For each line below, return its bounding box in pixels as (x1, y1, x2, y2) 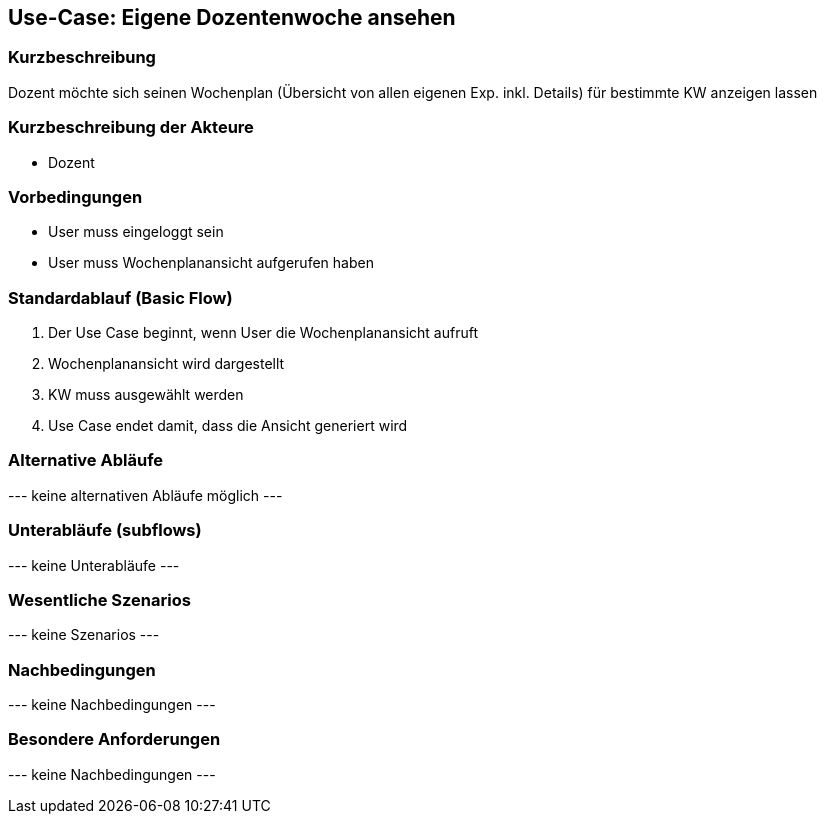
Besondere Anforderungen (8, 729, 221, 750)
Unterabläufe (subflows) (8, 520, 202, 541)
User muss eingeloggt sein (48, 223, 224, 241)
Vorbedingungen (8, 186, 143, 207)
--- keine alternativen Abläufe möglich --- (8, 486, 283, 504)
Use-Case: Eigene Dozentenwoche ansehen (8, 5, 456, 30)
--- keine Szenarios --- (8, 626, 160, 644)
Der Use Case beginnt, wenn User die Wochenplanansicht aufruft (48, 324, 478, 342)
